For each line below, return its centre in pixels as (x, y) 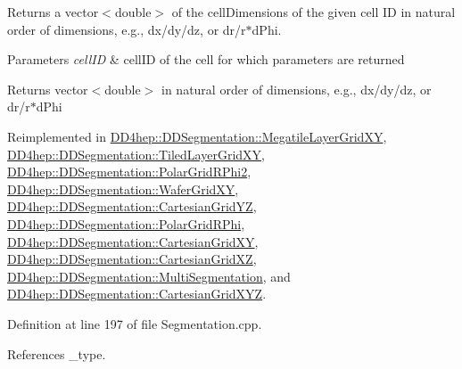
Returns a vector (53, 12)
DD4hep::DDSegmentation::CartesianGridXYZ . (137, 294)
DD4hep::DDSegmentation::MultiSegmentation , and (149, 276)
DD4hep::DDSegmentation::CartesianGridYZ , (132, 206)
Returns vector (48, 89)
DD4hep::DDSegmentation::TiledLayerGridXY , (136, 154)
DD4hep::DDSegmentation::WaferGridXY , (123, 189)
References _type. (57, 353)
